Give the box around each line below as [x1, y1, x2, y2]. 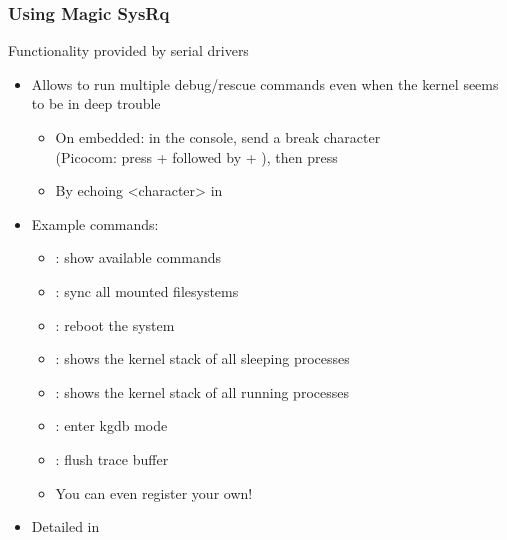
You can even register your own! [55, 482, 253, 503]
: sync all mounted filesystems [55, 280, 239, 301]
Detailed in [31, 516, 100, 537]
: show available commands [55, 247, 222, 268]
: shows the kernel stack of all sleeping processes [55, 348, 350, 369]
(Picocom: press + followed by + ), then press [55, 146, 338, 167]
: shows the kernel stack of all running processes [55, 381, 349, 402]
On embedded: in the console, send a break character [55, 127, 381, 147]
